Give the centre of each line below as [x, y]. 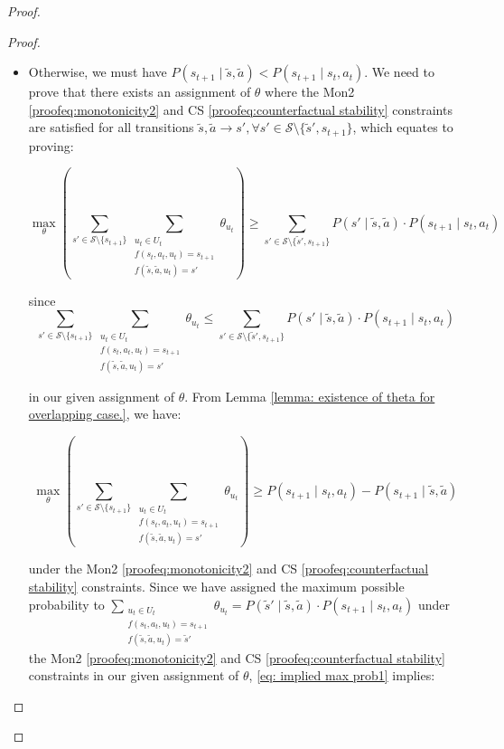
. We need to [399, 72]
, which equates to [403, 127]
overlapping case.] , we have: [105, 414]
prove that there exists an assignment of [140, 92]
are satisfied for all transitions [111, 127]
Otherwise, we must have [98, 72]
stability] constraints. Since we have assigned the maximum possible [216, 586]
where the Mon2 [310, 92]
